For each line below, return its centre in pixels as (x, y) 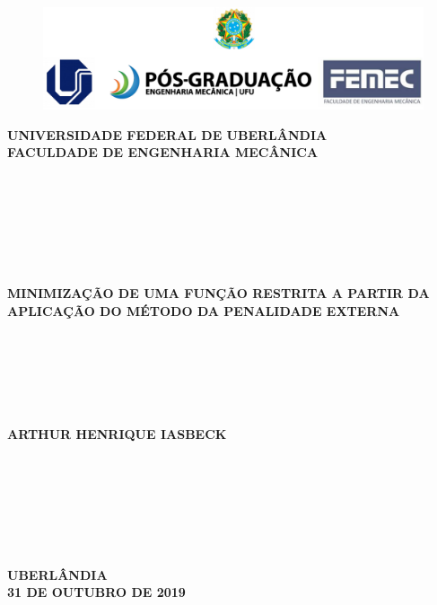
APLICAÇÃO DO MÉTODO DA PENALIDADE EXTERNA (204, 310)
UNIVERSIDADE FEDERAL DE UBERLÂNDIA (167, 134)
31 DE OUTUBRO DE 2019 (96, 592)
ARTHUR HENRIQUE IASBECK (117, 433)
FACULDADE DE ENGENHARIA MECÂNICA (163, 152)
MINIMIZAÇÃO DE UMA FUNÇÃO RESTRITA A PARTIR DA (218, 293)
